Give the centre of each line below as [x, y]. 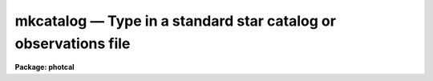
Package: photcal [45, 67]
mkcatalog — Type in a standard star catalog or [176, 21]
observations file [73, 43]
